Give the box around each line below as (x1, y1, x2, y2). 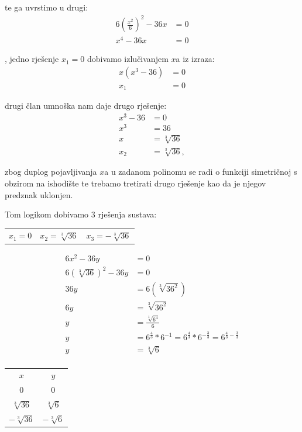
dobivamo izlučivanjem (87, 53, 169, 65)
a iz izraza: (176, 53, 215, 65)
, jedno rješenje (5, 53, 59, 65)
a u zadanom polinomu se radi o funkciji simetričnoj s (104, 165, 297, 178)
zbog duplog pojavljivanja (5, 165, 97, 178)
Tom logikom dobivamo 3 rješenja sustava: (5, 208, 157, 220)
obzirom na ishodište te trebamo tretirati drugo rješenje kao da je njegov (5, 177, 266, 189)
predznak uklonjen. (5, 188, 73, 201)
